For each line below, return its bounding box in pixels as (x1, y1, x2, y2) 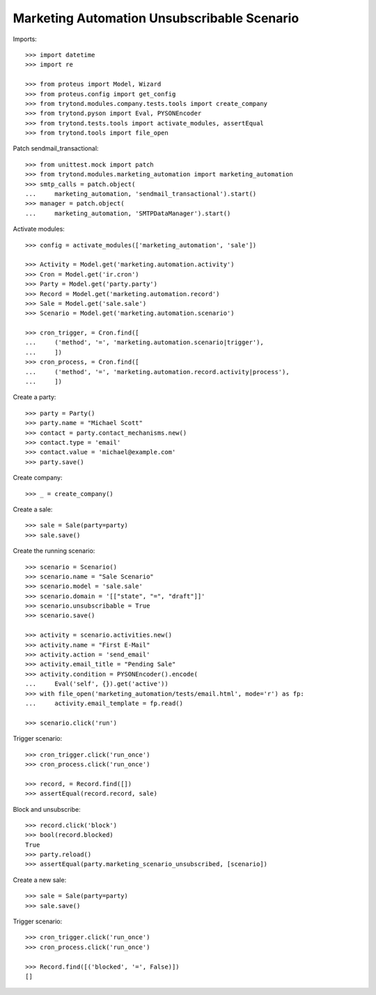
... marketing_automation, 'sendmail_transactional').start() (25, 190, 257, 198)
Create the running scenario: (13, 547, 95, 555)
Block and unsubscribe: (13, 805, 81, 813)
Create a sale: (13, 505, 53, 514)
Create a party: (13, 393, 56, 401)
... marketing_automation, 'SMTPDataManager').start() (25, 209, 231, 217)
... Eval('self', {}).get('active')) (25, 680, 169, 688)
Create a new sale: (13, 875, 67, 884)
